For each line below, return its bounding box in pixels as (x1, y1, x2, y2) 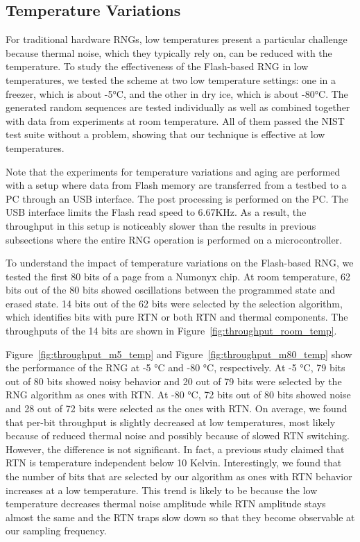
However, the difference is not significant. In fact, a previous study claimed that (6, 441, 345, 456)
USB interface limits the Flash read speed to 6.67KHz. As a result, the (6, 205, 307, 219)
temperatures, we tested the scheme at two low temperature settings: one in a (6, 72, 336, 87)
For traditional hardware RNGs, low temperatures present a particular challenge (6, 32, 348, 46)
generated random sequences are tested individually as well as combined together (6, 100, 350, 115)
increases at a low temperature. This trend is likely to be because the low (6, 482, 318, 497)
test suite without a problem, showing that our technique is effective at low (6, 127, 325, 142)
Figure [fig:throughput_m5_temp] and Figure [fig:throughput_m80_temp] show (6, 346, 352, 361)
